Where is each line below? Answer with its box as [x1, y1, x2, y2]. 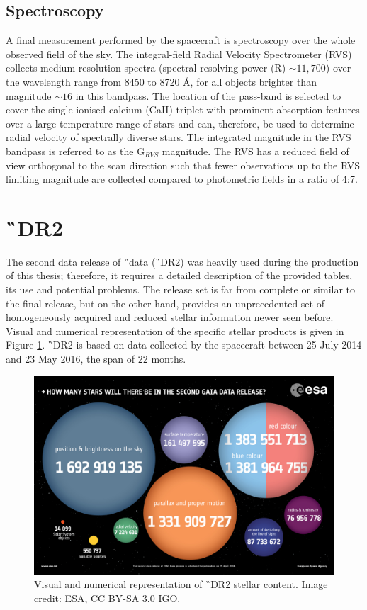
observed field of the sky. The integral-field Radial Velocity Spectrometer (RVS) [6, 46, 352, 61]
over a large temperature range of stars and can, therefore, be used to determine [6, 115, 354, 130]
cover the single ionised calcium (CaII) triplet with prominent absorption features [6, 102, 360, 117]
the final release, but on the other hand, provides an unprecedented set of [6, 295, 324, 310]
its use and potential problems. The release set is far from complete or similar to [6, 282, 356, 297]
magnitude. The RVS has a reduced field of [162, 143, 349, 158]
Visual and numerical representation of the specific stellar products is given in [6, 323, 344, 338]
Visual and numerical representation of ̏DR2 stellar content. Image [34, 577, 328, 592]
